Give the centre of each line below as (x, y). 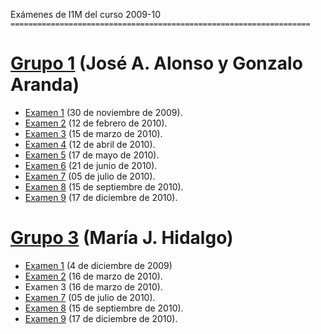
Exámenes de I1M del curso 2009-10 (85, 14)
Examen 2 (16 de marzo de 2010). (93, 276)
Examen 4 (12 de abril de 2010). (90, 144)
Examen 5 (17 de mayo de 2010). (92, 155)
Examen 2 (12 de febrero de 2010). (96, 123)
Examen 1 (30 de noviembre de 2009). (103, 112)
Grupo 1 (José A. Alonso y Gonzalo (156, 63)
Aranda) (45, 85)
